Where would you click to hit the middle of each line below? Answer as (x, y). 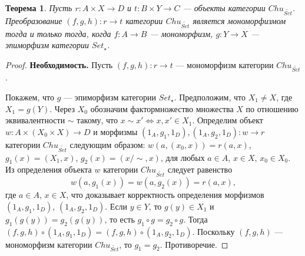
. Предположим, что (210, 97)
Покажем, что (30, 97)
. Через (62, 108)
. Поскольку (213, 231)
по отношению (272, 108)
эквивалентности (35, 120)
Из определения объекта (49, 169)
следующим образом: (107, 144)
